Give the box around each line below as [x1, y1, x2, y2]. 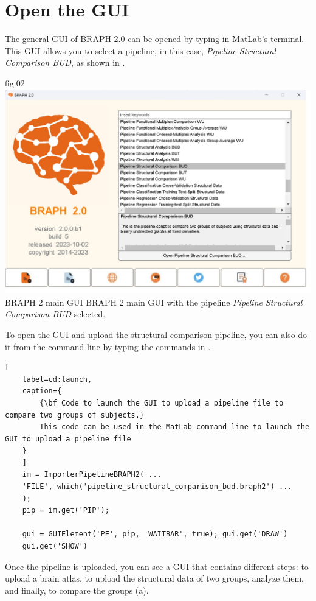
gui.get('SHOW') [22, 542, 88, 551]
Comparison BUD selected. [5, 308, 106, 320]
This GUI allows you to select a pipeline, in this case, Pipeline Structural [5, 44, 276, 57]
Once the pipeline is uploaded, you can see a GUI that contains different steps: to [5, 560, 309, 572]
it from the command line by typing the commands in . [5, 340, 211, 353]
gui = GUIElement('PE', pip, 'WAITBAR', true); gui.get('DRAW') [22, 530, 288, 539]
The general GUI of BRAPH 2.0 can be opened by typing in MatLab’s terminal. [5, 32, 304, 45]
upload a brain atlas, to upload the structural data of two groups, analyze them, [5, 572, 304, 585]
